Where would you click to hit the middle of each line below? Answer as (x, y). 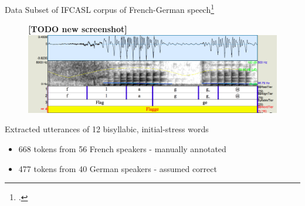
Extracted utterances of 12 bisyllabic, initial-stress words (107, 129)
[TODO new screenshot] (78, 29)
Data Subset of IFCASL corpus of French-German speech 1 (110, 8)
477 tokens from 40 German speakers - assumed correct (118, 168)
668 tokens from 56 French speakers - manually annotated (122, 148)
